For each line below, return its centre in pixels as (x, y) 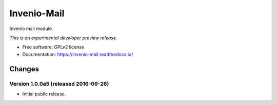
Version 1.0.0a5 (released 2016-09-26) (59, 84)
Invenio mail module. (31, 29)
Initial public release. (44, 94)
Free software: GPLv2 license (53, 47)
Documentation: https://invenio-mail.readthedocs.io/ (78, 54)
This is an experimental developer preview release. (63, 38)
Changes (24, 69)
